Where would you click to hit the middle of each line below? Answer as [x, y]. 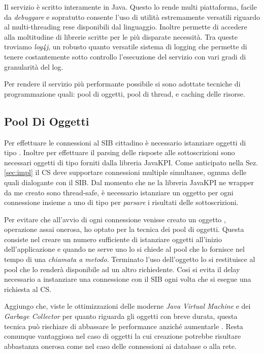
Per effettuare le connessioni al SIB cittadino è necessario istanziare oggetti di [125, 142]
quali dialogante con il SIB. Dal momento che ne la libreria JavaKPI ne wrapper [129, 182]
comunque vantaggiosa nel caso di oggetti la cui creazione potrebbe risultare [123, 336]
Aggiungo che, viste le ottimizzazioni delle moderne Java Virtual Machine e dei [127, 306]
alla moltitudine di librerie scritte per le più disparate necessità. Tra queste [121, 36]
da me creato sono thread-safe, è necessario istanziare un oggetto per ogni [119, 192]
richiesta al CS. [28, 289]
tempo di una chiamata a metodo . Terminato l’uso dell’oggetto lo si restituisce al [130, 259]
